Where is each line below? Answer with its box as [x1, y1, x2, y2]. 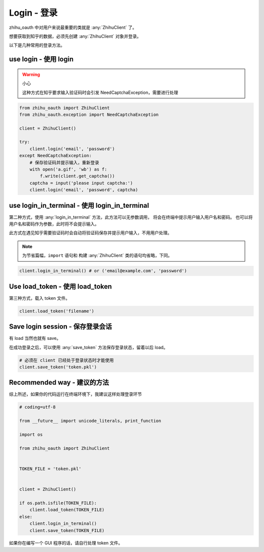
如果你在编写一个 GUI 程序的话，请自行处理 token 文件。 [9, 540, 123, 546]
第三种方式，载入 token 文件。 [9, 295, 70, 301]
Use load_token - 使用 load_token [9, 282, 112, 290]
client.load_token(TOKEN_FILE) [29, 507, 105, 513]
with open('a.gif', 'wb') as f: [29, 167, 108, 172]
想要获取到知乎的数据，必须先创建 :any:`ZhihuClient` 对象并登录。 [9, 33, 141, 39]
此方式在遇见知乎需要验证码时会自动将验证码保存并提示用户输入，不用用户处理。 [9, 230, 172, 236]
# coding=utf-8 [19, 404, 56, 410]
